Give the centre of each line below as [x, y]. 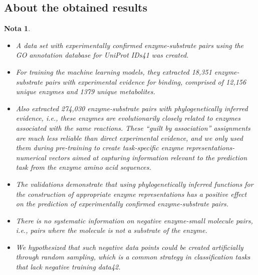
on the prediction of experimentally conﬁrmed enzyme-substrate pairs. [122, 204]
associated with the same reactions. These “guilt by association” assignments [133, 127]
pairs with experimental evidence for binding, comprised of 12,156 [146, 81]
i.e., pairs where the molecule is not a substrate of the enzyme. [111, 230]
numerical [31, 157]
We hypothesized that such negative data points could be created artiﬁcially [130, 247]
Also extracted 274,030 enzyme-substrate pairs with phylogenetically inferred [132, 108]
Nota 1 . [17, 28]
